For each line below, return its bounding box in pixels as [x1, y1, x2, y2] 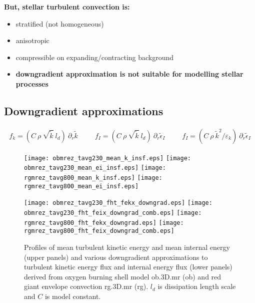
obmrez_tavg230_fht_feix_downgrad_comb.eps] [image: [24, 209, 202, 217]
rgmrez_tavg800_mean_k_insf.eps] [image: [24, 174, 162, 182]
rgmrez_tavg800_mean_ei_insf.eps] [24, 182, 139, 190]
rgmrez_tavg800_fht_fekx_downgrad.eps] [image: [24, 219, 184, 226]
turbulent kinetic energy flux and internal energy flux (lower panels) [24, 261, 232, 272]
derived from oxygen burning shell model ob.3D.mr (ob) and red [24, 271, 221, 281]
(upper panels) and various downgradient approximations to [24, 251, 208, 262]
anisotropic [15, 35, 49, 46]
